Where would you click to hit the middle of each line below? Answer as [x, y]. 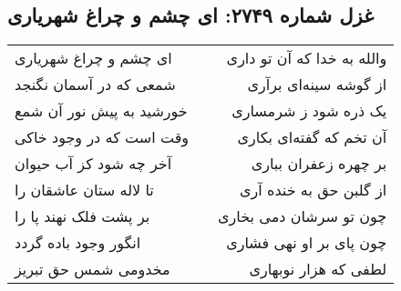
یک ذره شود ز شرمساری [309, 111]
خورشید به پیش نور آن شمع [101, 111]
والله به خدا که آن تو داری [307, 58]
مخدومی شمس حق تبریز [93, 269]
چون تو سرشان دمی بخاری [303, 216]
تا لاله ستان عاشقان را [84, 190]
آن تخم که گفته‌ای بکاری [312, 137]
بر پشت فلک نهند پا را [82, 216]
